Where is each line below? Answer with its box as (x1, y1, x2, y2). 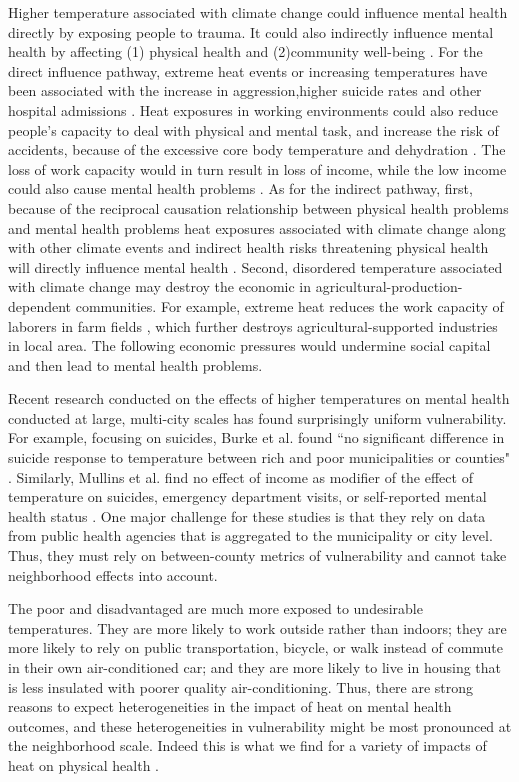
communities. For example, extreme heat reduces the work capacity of (75, 295, 504, 316)
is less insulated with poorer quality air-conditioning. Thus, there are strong (8, 676, 474, 697)
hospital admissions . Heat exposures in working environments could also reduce (8, 99, 498, 120)
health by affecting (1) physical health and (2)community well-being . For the (8, 41, 483, 62)
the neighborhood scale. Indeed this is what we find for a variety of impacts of (8, 735, 487, 756)
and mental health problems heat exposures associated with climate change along (8, 217, 506, 238)
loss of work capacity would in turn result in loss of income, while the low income (8, 158, 507, 179)
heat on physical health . (8, 754, 159, 775)
